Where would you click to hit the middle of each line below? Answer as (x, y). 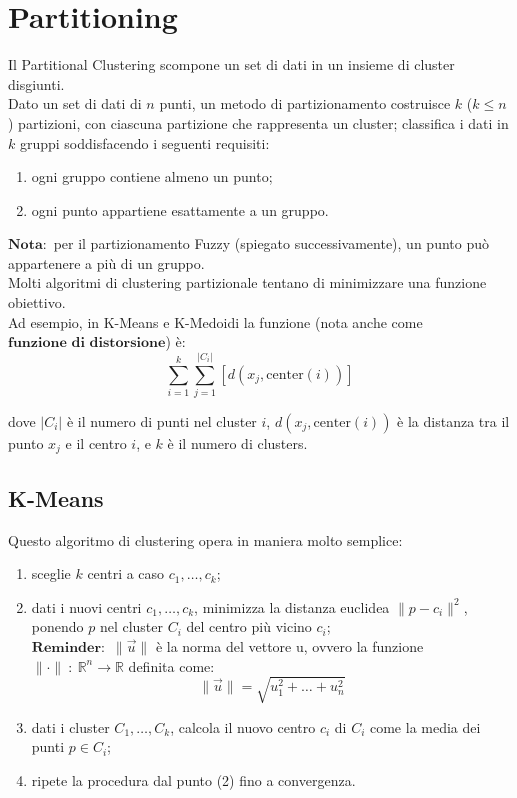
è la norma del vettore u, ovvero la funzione (289, 646)
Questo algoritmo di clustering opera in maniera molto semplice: (205, 539)
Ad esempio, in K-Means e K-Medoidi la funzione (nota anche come (215, 321)
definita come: (171, 665)
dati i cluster (70, 726)
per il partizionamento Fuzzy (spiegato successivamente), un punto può (271, 243)
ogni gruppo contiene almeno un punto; (152, 176)
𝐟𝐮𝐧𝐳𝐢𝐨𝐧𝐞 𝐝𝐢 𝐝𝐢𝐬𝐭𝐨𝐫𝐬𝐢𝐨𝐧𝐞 (87, 343)
